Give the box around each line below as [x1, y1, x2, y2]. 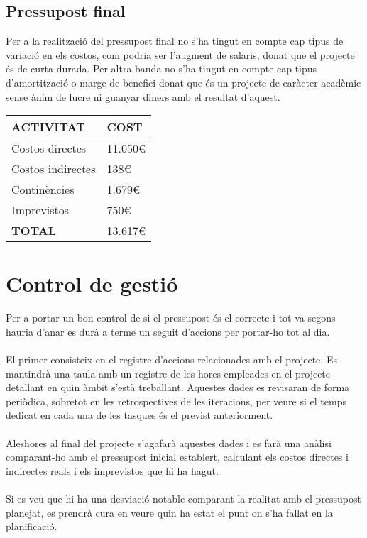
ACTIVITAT [11, 119, 85, 136]
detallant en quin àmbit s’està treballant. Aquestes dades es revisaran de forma [6, 380, 350, 395]
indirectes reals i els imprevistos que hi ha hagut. [6, 463, 219, 478]
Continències [11, 181, 75, 198]
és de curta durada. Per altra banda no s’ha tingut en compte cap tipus [6, 61, 317, 76]
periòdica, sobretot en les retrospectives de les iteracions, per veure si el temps [6, 393, 346, 408]
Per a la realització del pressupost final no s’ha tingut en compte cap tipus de [6, 33, 344, 48]
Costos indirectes [11, 160, 96, 177]
